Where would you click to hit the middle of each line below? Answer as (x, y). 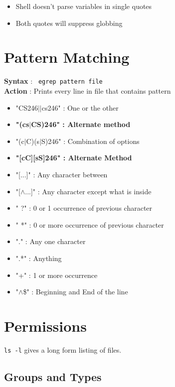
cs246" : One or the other (80, 107)
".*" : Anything (39, 258)
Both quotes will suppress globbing (69, 23)
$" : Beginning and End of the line (76, 292)
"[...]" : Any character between (62, 174)
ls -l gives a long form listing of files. (63, 349)
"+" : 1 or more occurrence (57, 275)
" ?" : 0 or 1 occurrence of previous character (84, 208)
